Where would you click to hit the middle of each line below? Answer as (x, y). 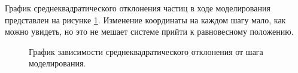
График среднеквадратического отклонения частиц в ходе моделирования (138, 8)
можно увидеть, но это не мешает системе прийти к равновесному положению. (149, 31)
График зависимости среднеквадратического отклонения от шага (146, 51)
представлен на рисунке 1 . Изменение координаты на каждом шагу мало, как (145, 19)
